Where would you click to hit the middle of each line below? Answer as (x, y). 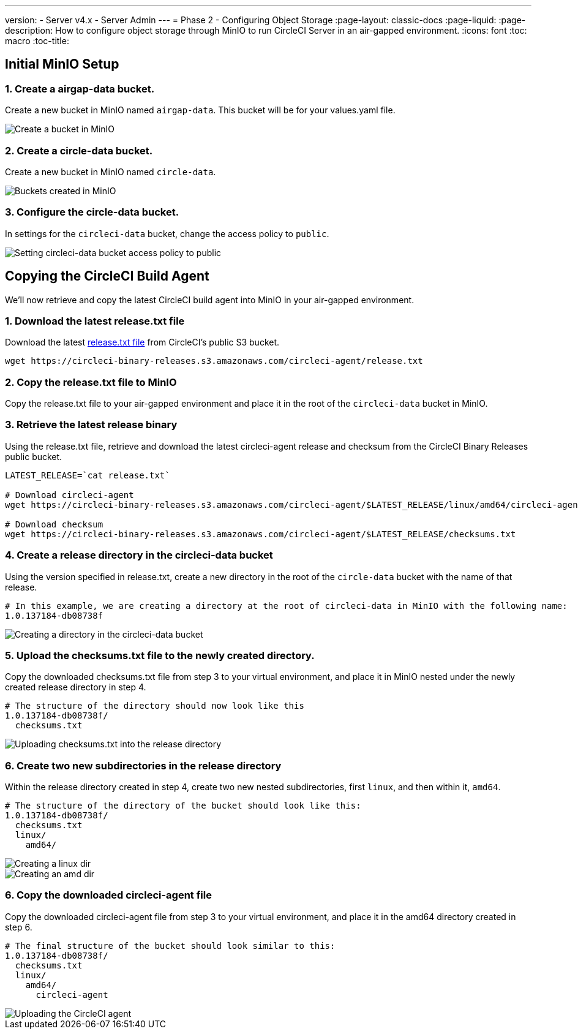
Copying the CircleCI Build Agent (107, 276)
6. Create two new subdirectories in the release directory (143, 765)
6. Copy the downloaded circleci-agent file (108, 895)
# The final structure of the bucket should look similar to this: (170, 945)
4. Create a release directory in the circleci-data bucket (139, 555)
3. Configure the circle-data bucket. (92, 212)
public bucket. (34, 456)
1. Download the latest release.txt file (95, 321)
